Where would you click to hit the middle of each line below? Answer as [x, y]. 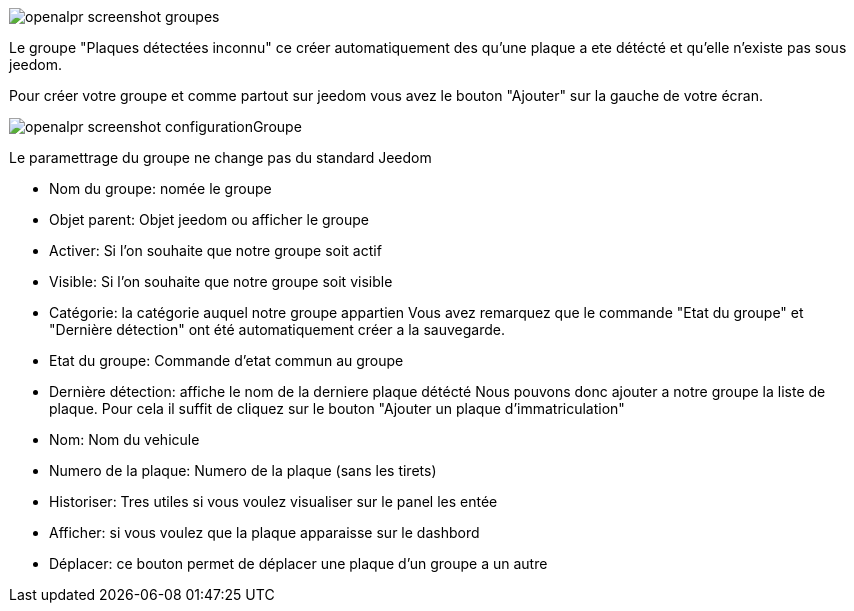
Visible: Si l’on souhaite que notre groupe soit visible [221, 281]
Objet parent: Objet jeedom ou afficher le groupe [209, 219]
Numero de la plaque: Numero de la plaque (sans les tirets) [243, 470]
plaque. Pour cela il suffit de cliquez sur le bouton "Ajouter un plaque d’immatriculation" [337, 408]
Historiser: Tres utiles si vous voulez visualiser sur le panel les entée [273, 501]
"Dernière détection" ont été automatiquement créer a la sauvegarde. [277, 329]
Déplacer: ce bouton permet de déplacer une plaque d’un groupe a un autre [298, 563]
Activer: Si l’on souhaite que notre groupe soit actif [215, 250]
